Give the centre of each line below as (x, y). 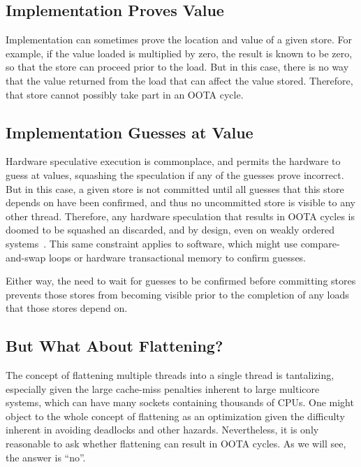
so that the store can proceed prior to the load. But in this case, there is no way (177, 67)
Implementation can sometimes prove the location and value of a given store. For (179, 39)
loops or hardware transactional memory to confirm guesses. (177, 257)
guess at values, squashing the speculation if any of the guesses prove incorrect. (175, 174)
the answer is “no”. (46, 457)
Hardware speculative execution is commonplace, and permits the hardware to (173, 161)
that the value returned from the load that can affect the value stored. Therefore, (179, 80)
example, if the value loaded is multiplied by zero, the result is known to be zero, (179, 53)
